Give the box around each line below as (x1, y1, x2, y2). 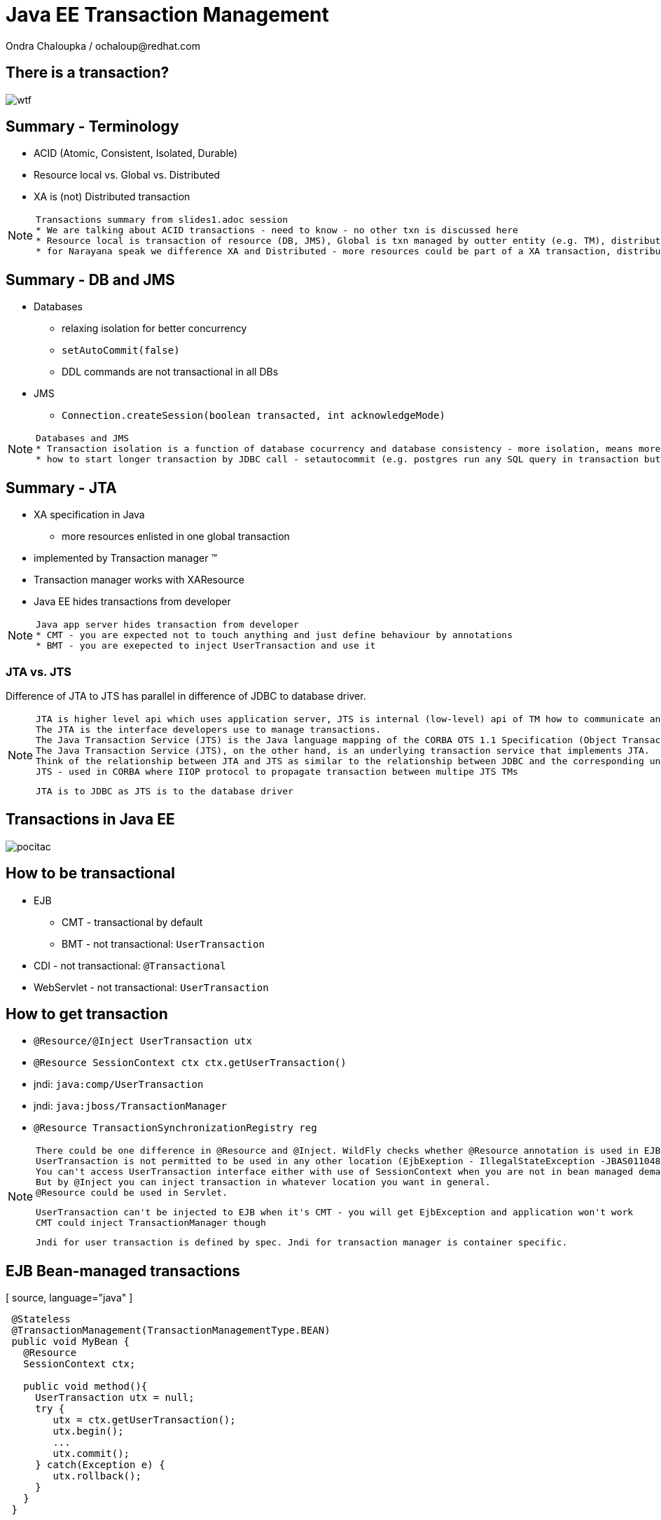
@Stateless (11, 1313, 71, 1325)
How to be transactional (6, 864, 175, 883)
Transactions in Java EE (6, 810, 175, 829)
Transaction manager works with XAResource (34, 574, 244, 586)
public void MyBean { (11, 1336, 130, 1348)
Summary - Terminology (6, 118, 179, 136)
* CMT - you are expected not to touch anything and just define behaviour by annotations (36, 630, 513, 641)
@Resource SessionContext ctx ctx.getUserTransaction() (34, 1057, 347, 1069)
